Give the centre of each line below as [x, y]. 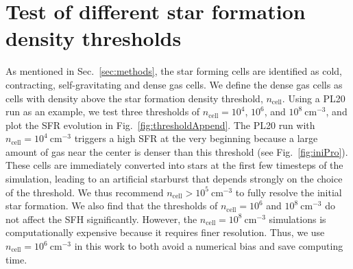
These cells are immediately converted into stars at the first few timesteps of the [174, 165]
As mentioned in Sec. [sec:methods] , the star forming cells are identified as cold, [174, 71]
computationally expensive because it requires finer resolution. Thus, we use [165, 232]
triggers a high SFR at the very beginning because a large [196, 138]
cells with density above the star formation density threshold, [134, 98]
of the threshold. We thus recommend [85, 192]
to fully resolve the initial [289, 192]
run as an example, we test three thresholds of [103, 112]
